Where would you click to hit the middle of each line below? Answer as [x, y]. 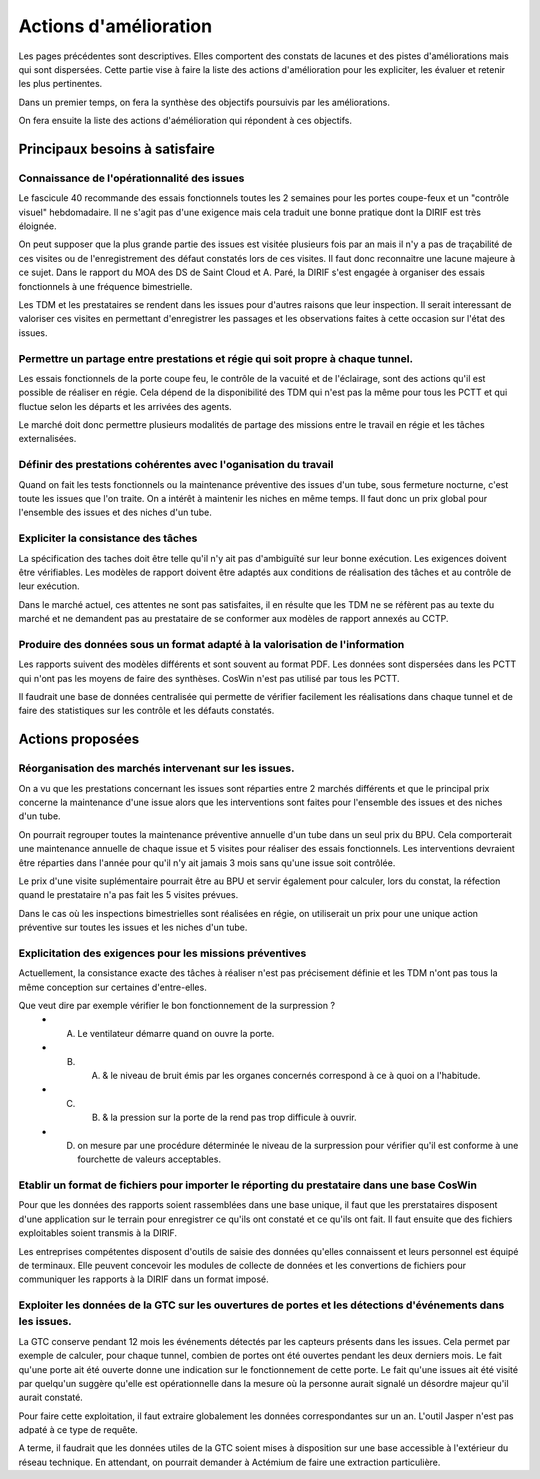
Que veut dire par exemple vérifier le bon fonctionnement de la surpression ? [176, 1006]
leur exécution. [49, 586]
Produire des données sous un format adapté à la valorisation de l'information [211, 644]
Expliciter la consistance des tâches [108, 538]
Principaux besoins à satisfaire [116, 148]
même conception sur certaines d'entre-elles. [112, 987]
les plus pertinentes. [60, 84]
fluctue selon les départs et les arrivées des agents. [125, 406]
